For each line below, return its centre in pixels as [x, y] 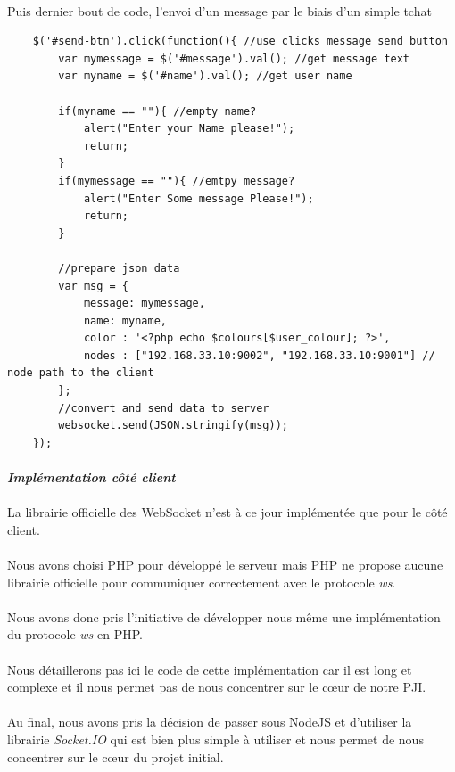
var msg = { [94, 286]
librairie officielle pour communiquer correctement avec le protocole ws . [202, 582]
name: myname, [125, 320]
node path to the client [81, 373]
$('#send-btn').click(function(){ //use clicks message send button [240, 41]
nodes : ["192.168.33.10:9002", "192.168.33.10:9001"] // [259, 355]
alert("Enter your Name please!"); [189, 129]
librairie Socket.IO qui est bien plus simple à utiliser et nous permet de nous [215, 739]
